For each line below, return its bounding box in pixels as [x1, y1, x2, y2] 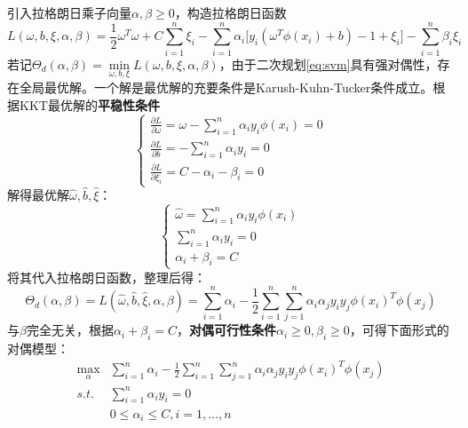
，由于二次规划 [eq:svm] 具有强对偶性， [218, 54, 438, 73]
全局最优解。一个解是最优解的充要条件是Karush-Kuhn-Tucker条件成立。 [19, 77, 433, 96]
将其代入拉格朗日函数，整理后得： [7, 267, 206, 286]
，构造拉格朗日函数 [174, 4, 287, 21]
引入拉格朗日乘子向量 [7, 4, 131, 21]
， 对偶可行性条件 [176, 321, 276, 339]
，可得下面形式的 [349, 321, 449, 339]
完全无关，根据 [26, 321, 114, 339]
